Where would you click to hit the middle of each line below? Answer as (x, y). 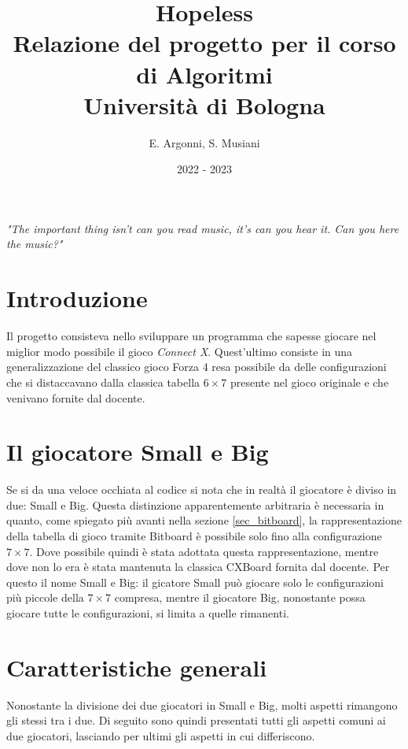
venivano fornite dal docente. (76, 397)
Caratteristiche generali (137, 667)
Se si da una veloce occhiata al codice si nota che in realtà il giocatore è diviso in (202, 489)
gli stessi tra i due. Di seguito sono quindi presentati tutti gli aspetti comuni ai (196, 720)
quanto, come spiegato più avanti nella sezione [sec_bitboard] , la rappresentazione (204, 520)
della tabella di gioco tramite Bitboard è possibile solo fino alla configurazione (194, 536)
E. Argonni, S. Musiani (204, 142)
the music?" (35, 244)
